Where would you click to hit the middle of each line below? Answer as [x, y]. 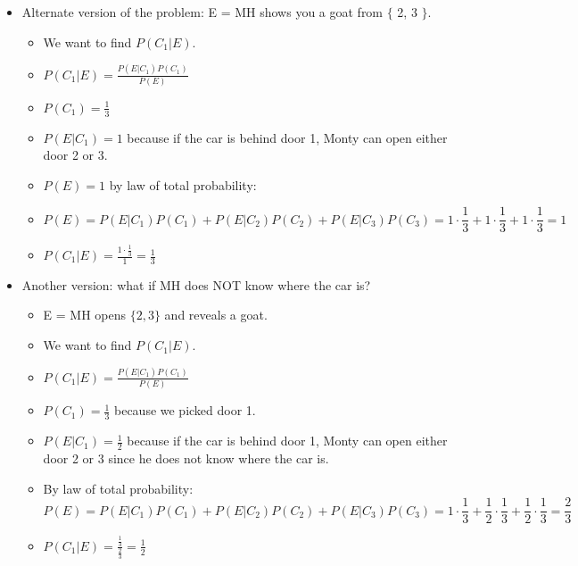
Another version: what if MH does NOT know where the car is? [196, 284]
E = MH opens [85, 315]
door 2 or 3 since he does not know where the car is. [186, 458]
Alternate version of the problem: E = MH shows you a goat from [202, 12]
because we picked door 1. [185, 410]
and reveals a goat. [216, 315]
